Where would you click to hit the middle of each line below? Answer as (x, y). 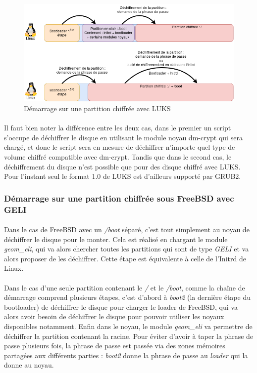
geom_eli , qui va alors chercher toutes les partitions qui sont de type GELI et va (127, 249)
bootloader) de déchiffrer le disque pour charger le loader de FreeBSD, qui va (121, 307)
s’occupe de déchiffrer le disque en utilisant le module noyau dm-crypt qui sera (123, 137)
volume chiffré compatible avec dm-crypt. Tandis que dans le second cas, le (118, 156)
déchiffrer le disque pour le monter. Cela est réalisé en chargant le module (116, 239)
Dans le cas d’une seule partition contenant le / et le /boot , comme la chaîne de (125, 287)
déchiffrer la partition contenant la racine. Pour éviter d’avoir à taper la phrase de (129, 336)
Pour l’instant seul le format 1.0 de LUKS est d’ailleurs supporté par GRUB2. (123, 176)
